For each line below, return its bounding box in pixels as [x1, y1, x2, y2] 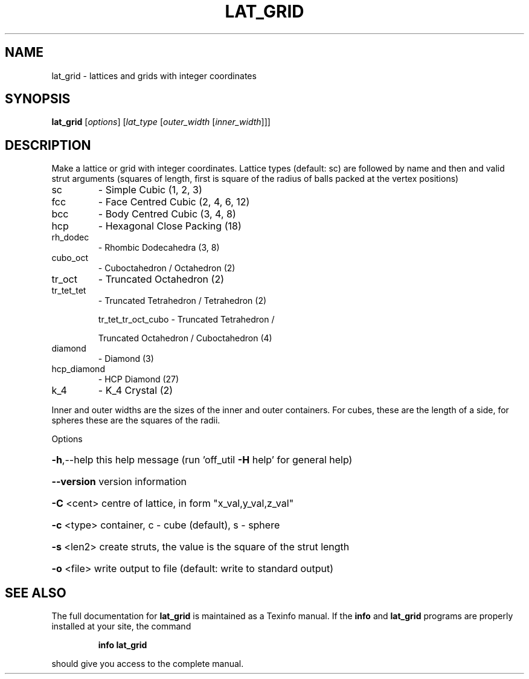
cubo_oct [51, 253, 88, 263]
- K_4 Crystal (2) [98, 384, 173, 397]
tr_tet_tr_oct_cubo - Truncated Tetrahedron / [98, 314, 275, 325]
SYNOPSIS [5, 91, 71, 107]
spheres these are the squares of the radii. [51, 415, 220, 426]
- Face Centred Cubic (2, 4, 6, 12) [98, 196, 250, 208]
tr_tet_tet [51, 285, 86, 296]
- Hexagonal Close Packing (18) [98, 220, 242, 233]
